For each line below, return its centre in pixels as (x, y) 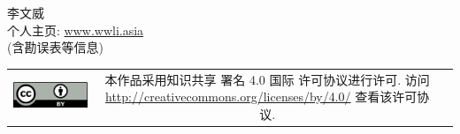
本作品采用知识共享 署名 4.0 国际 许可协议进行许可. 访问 (267, 79)
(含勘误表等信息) (55, 47)
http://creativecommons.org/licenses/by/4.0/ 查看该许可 (261, 97)
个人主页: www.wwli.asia (76, 30)
